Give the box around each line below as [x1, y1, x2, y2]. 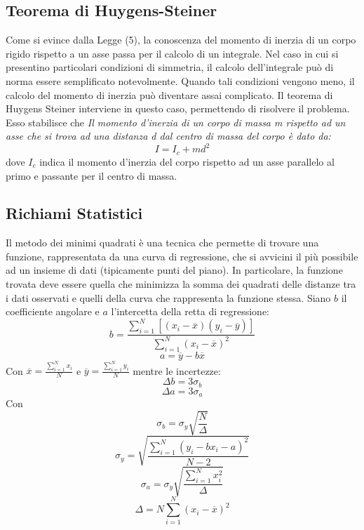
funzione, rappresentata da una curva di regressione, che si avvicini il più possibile [6, 249, 358, 263]
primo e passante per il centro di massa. [6, 168, 177, 183]
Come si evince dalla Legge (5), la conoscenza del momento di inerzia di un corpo [6, 32, 356, 47]
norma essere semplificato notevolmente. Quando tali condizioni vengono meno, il [6, 73, 355, 88]
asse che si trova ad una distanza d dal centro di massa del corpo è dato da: [6, 128, 331, 143]
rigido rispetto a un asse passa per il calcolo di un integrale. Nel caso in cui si [6, 46, 339, 60]
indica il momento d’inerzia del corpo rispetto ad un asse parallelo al [39, 154, 335, 168]
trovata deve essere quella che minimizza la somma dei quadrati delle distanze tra [6, 277, 356, 291]
